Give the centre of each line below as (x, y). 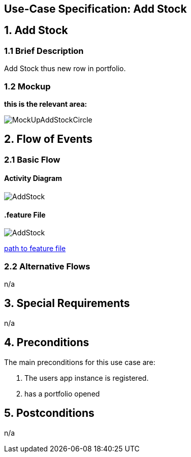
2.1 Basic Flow (32, 159)
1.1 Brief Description (44, 51)
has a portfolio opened (62, 393)
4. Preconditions (47, 343)
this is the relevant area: (46, 104)
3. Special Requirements (67, 303)
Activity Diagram (33, 178)
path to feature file (35, 249)
